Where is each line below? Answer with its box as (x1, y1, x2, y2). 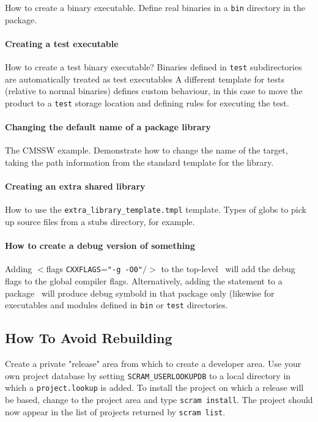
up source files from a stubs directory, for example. (5, 215, 195, 228)
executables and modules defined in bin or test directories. (5, 298, 228, 311)
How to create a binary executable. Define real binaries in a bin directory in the (5, 1, 305, 13)
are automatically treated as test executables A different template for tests (5, 72, 285, 85)
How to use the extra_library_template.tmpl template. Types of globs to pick (5, 203, 306, 216)
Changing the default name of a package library (5, 120, 211, 133)
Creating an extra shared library (5, 180, 146, 193)
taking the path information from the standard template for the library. (5, 155, 274, 168)
